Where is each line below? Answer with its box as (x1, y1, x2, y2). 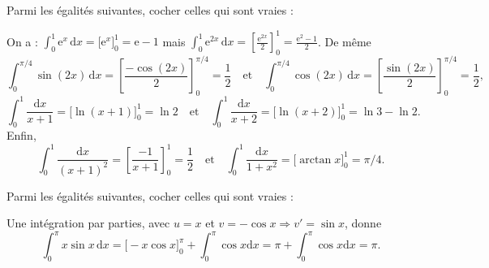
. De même (317, 32, 371, 50)
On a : (6, 32, 38, 50)
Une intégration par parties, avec (6, 214, 170, 231)
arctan (299, 153, 332, 166)
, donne (344, 214, 382, 231)
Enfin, (6, 127, 36, 144)
